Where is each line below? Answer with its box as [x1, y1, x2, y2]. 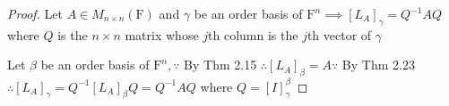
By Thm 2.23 [341, 55, 415, 74]
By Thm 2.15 [184, 55, 257, 74]
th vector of [307, 25, 372, 44]
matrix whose [125, 25, 199, 44]
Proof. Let [7, 4, 63, 22]
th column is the [208, 25, 298, 44]
